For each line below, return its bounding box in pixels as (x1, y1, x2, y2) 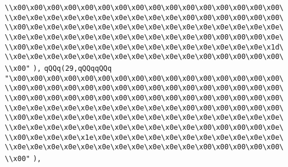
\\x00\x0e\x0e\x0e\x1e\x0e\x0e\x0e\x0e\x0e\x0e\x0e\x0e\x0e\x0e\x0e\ (5, 133, 284, 142)
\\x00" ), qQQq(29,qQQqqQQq (5, 64, 112, 73)
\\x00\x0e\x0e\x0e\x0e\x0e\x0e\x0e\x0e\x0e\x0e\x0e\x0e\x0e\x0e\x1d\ (5, 42, 284, 51)
